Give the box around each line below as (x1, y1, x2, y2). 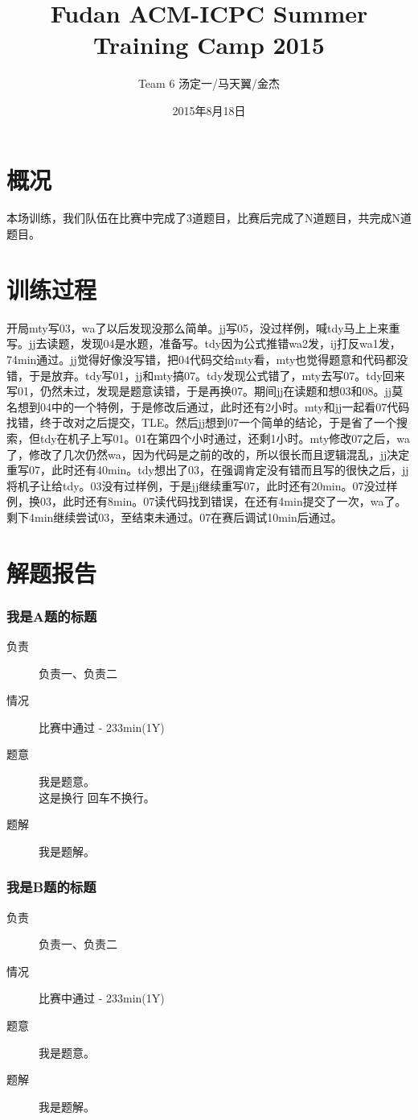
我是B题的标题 (6, 877, 96, 897)
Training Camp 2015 (93, 28, 325, 61)
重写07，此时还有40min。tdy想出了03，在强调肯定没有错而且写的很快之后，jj (6, 461, 409, 478)
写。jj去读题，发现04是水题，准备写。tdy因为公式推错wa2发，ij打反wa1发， (6, 335, 401, 352)
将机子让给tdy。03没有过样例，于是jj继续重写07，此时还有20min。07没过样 (6, 477, 398, 494)
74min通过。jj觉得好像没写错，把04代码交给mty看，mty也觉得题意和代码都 (6, 350, 397, 367)
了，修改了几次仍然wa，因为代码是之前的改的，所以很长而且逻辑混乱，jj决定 (6, 445, 410, 462)
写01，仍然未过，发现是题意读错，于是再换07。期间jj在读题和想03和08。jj (6, 382, 392, 399)
